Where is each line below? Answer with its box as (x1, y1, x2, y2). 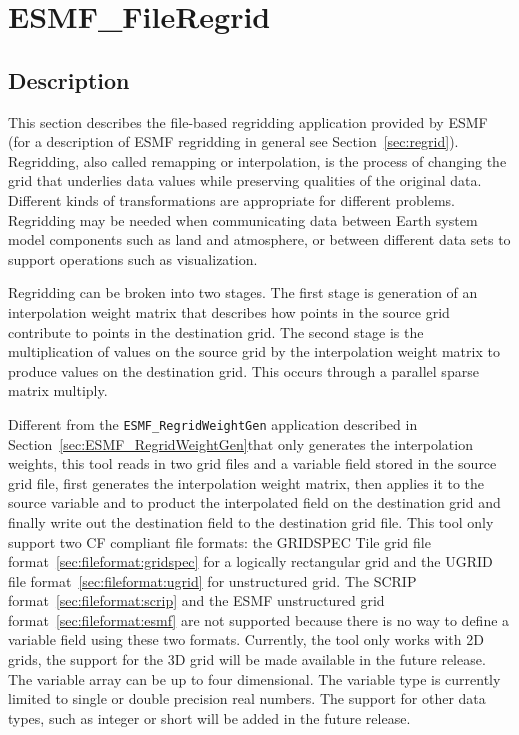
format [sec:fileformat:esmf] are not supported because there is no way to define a (8, 609, 510, 630)
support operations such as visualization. (8, 248, 258, 269)
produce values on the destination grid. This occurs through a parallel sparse (8, 360, 479, 381)
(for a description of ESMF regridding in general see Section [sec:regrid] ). (8, 131, 459, 152)
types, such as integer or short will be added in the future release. (8, 707, 411, 728)
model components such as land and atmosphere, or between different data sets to (8, 229, 511, 250)
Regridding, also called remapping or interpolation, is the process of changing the (8, 150, 507, 171)
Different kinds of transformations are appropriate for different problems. (8, 189, 455, 210)
